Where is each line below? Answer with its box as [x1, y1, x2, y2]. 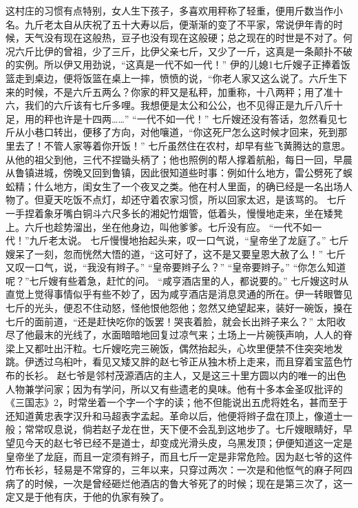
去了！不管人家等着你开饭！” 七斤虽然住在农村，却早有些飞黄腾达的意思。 [14, 138, 351, 152]
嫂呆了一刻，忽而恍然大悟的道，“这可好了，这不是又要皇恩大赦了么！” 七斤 [6, 246, 346, 261]
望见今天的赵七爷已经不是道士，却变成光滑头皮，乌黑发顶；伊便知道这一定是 [6, 436, 352, 449]
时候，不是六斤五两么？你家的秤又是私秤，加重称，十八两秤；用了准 [24, 84, 333, 99]
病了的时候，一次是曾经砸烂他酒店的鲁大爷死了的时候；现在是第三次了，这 [6, 476, 343, 490]
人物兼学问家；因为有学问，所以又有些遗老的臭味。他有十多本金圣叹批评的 [6, 381, 343, 396]
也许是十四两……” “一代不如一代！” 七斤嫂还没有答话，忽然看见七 [53, 111, 347, 125]
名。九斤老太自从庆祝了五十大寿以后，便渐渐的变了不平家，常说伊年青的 [6, 17, 333, 31]
